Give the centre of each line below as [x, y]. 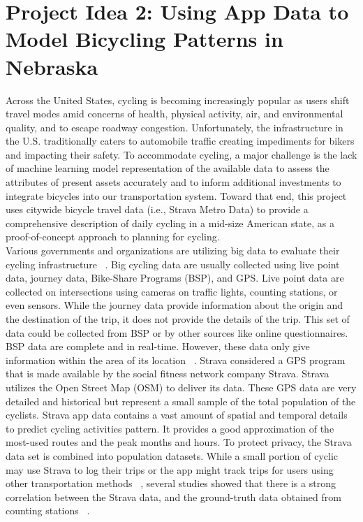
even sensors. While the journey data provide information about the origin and [175, 305]
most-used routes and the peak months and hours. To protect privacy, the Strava [179, 442]
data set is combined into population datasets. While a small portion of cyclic [172, 455]
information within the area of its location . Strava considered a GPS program [176, 360]
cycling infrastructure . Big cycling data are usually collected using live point [173, 264]
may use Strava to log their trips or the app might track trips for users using [170, 469]
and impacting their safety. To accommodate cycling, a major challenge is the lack [181, 154]
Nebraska [52, 66]
